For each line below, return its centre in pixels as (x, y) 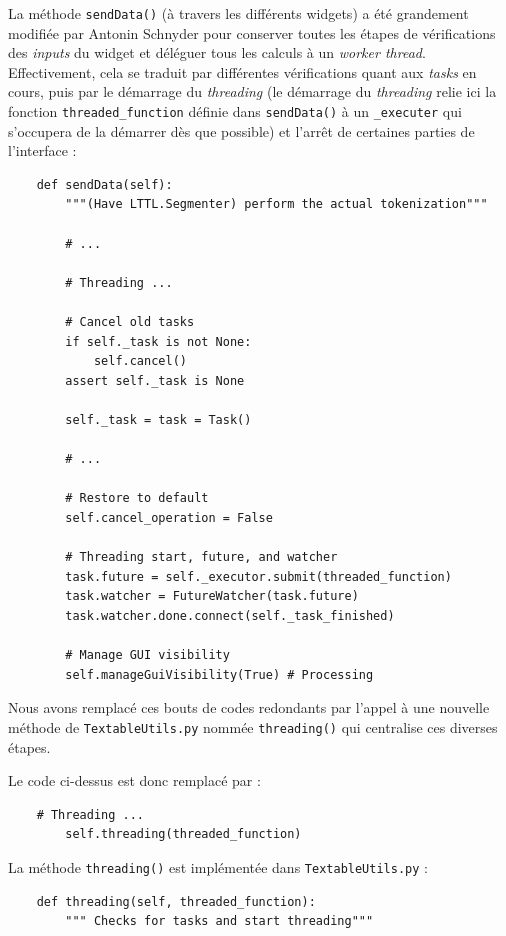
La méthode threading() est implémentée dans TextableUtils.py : (218, 866)
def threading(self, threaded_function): (176, 901)
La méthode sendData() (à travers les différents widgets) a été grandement (238, 13)
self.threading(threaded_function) (183, 834)
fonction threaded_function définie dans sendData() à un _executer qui (235, 111)
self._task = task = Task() (158, 420)
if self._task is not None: (158, 341)
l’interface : (42, 150)
